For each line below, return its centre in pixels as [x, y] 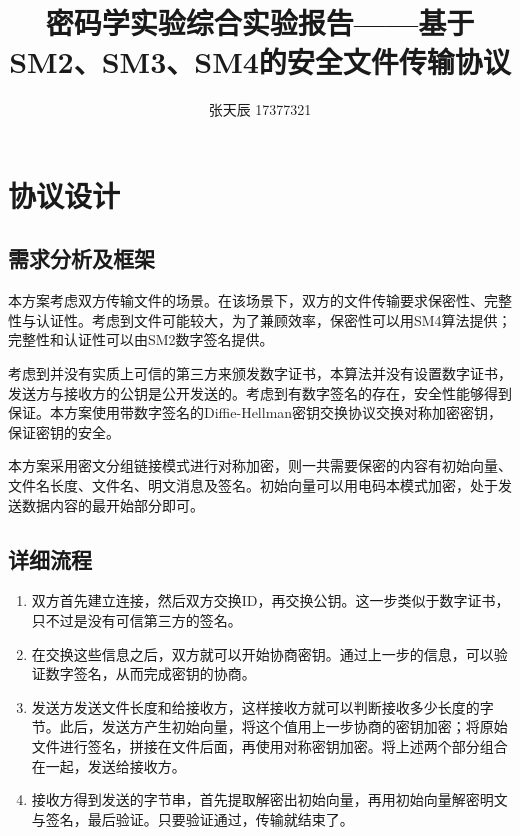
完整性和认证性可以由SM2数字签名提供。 [141, 339]
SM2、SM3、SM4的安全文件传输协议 [260, 61]
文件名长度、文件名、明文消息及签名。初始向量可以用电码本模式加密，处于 [253, 485]
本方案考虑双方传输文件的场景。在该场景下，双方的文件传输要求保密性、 [246, 300]
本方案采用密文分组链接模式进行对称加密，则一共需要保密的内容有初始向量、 [260, 465]
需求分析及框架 [81, 258]
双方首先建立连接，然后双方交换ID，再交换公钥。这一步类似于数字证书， [270, 600]
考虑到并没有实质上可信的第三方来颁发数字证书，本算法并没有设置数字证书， [260, 373]
